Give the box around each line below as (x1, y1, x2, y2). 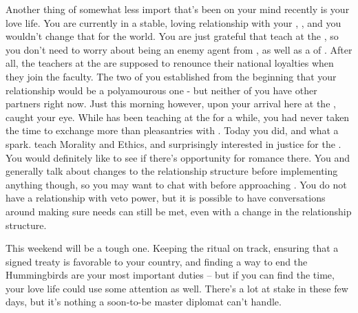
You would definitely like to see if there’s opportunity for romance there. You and (6, 150, 350, 164)
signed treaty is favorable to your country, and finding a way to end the (6, 254, 308, 268)
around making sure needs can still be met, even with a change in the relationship (6, 204, 352, 218)
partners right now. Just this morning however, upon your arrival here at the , (6, 96, 336, 111)
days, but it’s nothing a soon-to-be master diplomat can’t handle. (6, 294, 282, 309)
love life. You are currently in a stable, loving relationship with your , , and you (6, 15, 341, 30)
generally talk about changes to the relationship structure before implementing (6, 164, 338, 178)
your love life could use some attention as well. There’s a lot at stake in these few (6, 281, 348, 295)
